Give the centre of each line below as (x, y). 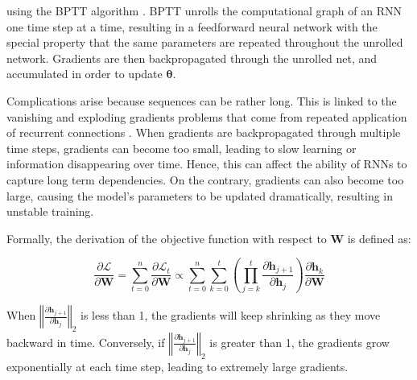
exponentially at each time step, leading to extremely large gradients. (178, 366)
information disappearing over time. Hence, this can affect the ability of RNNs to (207, 164)
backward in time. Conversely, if (86, 342)
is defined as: (379, 238)
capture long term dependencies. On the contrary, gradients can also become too (205, 179)
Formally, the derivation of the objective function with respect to (167, 238)
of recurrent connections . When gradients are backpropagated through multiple (204, 132)
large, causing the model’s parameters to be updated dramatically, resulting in (200, 195)
